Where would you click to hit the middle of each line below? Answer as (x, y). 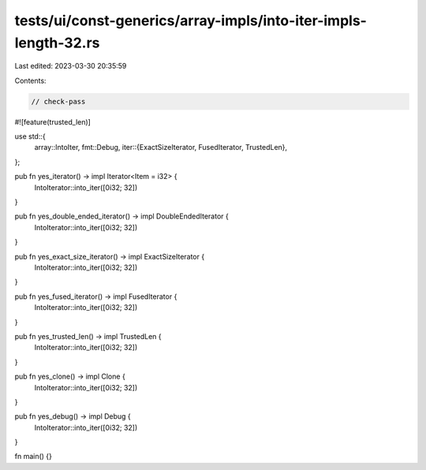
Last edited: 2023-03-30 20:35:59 (71, 66)
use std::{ (30, 136)
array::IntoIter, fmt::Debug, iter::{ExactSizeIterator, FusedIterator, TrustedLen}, (161, 147)
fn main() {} (34, 457)
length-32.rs (57, 43)
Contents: (30, 80)
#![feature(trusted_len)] (52, 121)
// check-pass (58, 101)
